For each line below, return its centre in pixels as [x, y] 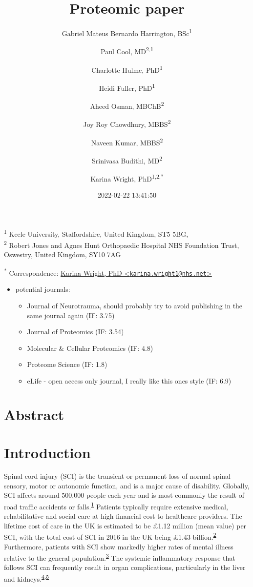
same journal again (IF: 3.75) [71, 315]
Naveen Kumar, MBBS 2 [127, 142]
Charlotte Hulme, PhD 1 [127, 69]
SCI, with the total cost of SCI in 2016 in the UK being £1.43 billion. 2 [110, 536]
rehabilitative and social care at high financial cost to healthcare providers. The [123, 516]
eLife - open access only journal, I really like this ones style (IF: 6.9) [129, 380]
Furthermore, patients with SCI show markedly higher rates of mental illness [119, 546]
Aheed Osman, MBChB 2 [127, 105]
